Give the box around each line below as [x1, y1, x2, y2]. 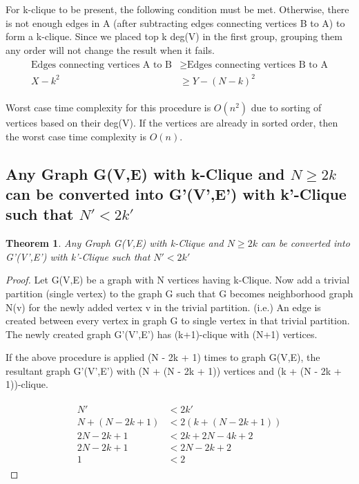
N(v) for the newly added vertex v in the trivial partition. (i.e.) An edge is [6, 299, 321, 314]
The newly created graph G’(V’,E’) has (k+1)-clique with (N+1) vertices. [6, 326, 318, 341]
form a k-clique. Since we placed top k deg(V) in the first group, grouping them [6, 29, 342, 44]
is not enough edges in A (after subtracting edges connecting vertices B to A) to [6, 15, 345, 30]
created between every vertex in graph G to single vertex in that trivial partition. [6, 313, 350, 328]
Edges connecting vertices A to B [31, 60, 172, 71]
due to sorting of [251, 100, 322, 114]
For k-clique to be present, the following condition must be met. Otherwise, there [6, 2, 349, 16]
